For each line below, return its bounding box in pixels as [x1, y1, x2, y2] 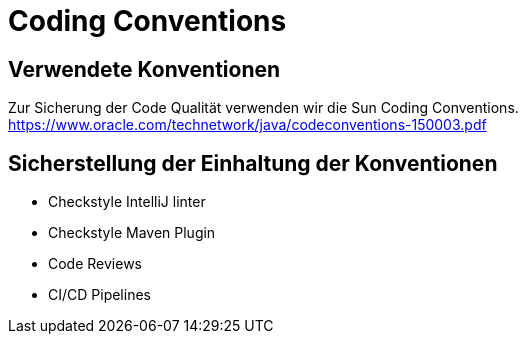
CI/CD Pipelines [48, 286, 151, 304]
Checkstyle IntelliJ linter [48, 193, 206, 211]
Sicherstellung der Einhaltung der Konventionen [8, 150, 498, 176]
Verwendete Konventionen [8, 56, 281, 82]
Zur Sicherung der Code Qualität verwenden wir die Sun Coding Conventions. [8, 99, 519, 117]
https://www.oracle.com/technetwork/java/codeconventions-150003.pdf [8, 116, 487, 134]
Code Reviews [48, 255, 143, 273]
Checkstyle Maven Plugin [48, 224, 216, 242]
